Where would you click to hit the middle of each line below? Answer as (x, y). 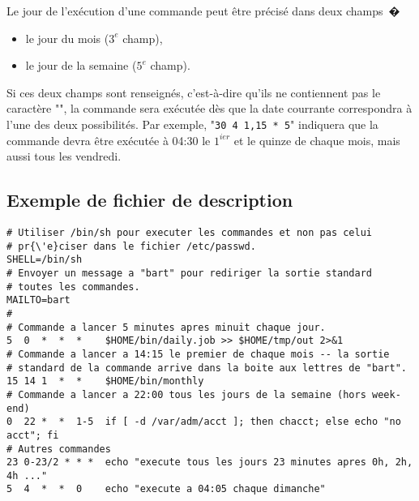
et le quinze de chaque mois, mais (317, 140)
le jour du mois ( (67, 38)
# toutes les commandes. (73, 287)
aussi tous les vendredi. (64, 156)
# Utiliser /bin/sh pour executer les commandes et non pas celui (190, 233)
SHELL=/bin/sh (45, 260)
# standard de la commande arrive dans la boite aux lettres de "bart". (207, 368)
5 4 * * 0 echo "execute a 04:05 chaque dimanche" (166, 489)
